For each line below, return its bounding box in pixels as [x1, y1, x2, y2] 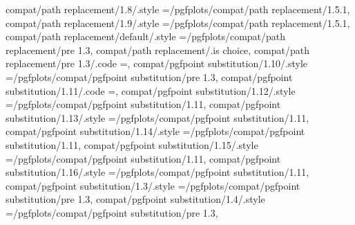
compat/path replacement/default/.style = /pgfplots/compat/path [6, 29, 286, 44]
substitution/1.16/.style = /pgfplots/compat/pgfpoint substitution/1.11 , [6, 165, 309, 179]
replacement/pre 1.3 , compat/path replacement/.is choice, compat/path [6, 42, 310, 57]
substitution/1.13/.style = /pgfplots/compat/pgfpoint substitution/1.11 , [6, 110, 309, 125]
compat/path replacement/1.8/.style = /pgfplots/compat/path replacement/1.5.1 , [6, 2, 350, 16]
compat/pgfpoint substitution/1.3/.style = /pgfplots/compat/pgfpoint [6, 178, 300, 192]
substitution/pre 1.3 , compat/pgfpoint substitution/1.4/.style [6, 192, 265, 206]
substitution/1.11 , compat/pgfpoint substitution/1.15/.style [6, 137, 258, 152]
